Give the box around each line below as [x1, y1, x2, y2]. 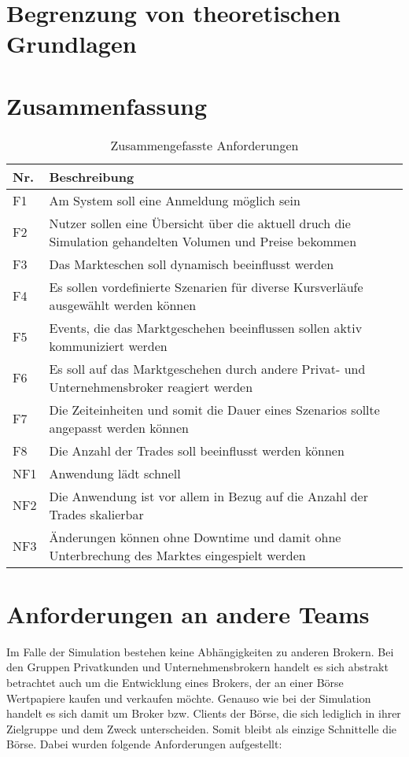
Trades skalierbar [49, 504, 144, 523]
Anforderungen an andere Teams [6, 597, 370, 630]
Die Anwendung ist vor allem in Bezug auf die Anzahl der [49, 486, 368, 505]
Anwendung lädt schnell [49, 463, 181, 482]
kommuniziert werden [49, 336, 168, 355]
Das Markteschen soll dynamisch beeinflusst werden [49, 254, 334, 273]
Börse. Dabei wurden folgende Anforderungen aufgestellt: [6, 736, 282, 752]
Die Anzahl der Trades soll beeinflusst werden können [49, 441, 345, 460]
